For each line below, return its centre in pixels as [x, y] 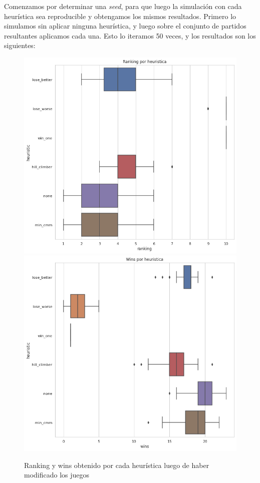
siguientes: [20, 45]
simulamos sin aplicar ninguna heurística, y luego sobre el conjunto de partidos [125, 26]
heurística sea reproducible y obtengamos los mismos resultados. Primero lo [120, 16]
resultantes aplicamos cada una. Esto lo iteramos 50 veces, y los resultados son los [130, 35]
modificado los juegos [57, 475]
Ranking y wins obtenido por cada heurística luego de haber [117, 465]
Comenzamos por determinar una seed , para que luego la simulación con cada [123, 6]
